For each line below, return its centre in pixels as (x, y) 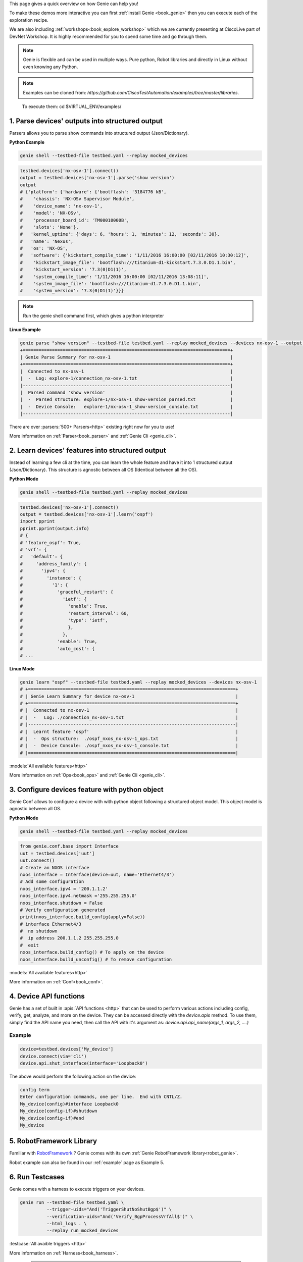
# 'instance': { (51, 578)
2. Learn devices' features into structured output (88, 451)
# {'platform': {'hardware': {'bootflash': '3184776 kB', (93, 192)
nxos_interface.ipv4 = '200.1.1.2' (64, 889)
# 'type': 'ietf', (64, 620)
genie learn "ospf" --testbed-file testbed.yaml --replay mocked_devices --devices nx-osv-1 (138, 682)
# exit (29, 945)
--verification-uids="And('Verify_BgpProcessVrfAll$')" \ (120, 1216)
